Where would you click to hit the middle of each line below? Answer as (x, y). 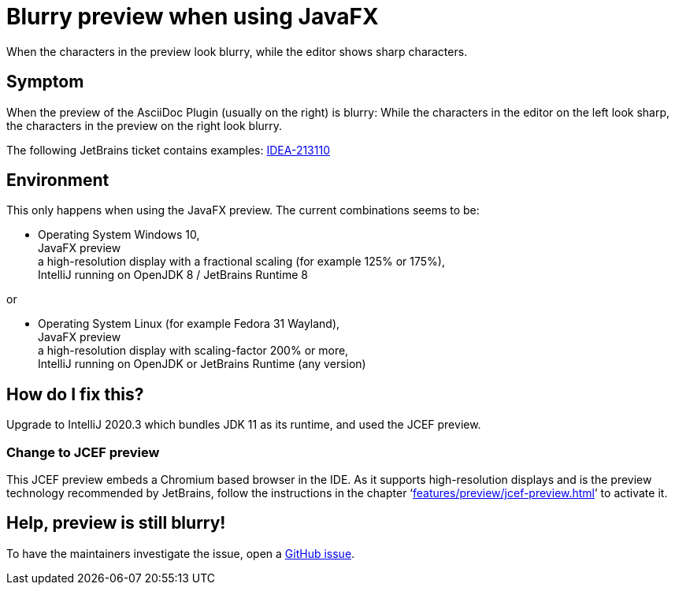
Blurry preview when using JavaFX (193, 17)
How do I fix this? (75, 394)
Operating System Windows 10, (119, 235)
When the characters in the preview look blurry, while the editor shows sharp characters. (237, 51)
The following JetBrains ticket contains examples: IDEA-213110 (168, 150)
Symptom (45, 82)
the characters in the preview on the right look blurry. (145, 125)
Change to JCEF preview (83, 452)
